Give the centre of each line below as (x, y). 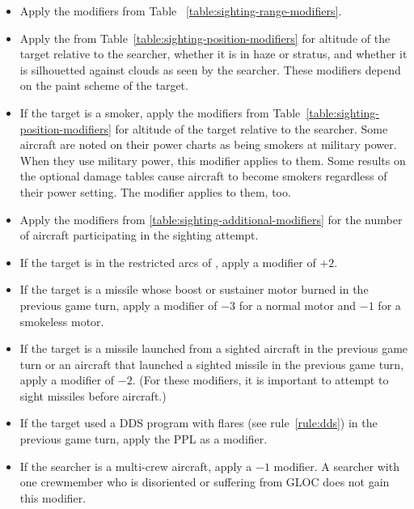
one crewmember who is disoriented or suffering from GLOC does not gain (205, 482)
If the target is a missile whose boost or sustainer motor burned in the (194, 289)
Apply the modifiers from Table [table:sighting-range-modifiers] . (181, 11)
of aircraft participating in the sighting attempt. (139, 235)
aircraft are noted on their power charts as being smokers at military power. (208, 144)
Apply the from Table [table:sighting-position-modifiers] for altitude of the (205, 38)
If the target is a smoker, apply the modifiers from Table (160, 112)
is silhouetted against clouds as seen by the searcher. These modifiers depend (210, 69)
